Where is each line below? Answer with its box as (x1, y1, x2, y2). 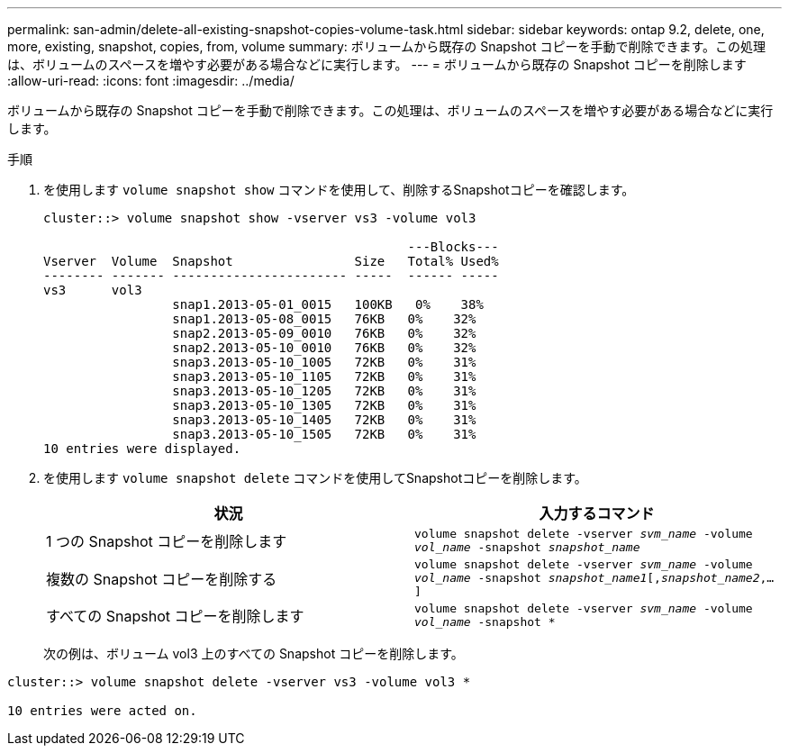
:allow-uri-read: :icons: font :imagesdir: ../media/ (7, 73, 295, 88)
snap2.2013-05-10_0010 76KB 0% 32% (172, 340, 476, 355)
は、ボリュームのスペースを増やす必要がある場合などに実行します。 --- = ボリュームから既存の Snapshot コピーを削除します (7, 57, 747, 72)
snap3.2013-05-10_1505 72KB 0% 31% (172, 427, 476, 441)
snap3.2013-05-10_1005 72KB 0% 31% (172, 355, 476, 369)
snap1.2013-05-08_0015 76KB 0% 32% (172, 312, 476, 326)
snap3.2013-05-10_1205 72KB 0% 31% (172, 384, 476, 398)
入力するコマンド (539, 504, 655, 522)
